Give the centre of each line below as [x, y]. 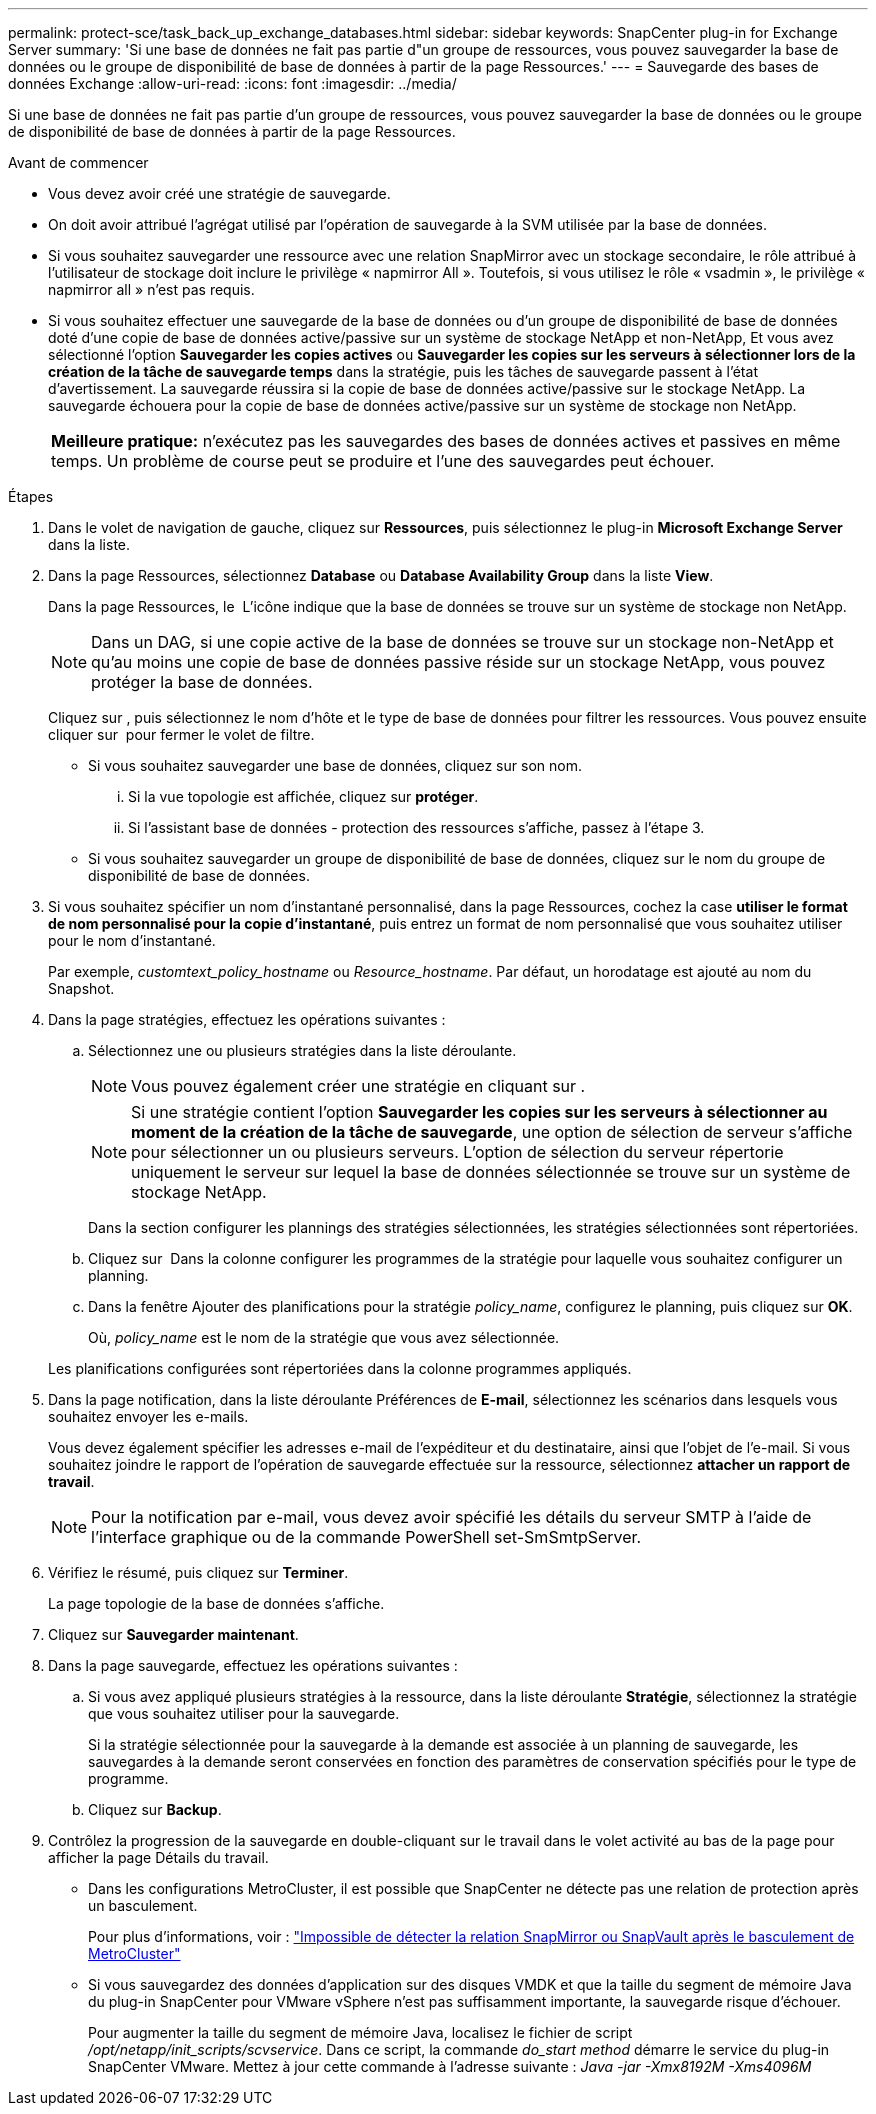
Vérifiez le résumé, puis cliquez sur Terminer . [198, 1572]
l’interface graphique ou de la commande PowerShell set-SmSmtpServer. [366, 1537]
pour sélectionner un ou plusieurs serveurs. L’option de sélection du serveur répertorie [457, 1152]
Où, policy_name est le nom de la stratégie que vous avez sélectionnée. [324, 1337]
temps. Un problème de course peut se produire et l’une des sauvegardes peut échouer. [383, 461]
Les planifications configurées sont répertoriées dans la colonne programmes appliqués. [340, 1368]
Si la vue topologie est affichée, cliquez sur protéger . [303, 796]
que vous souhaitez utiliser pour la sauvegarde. [244, 1713]
